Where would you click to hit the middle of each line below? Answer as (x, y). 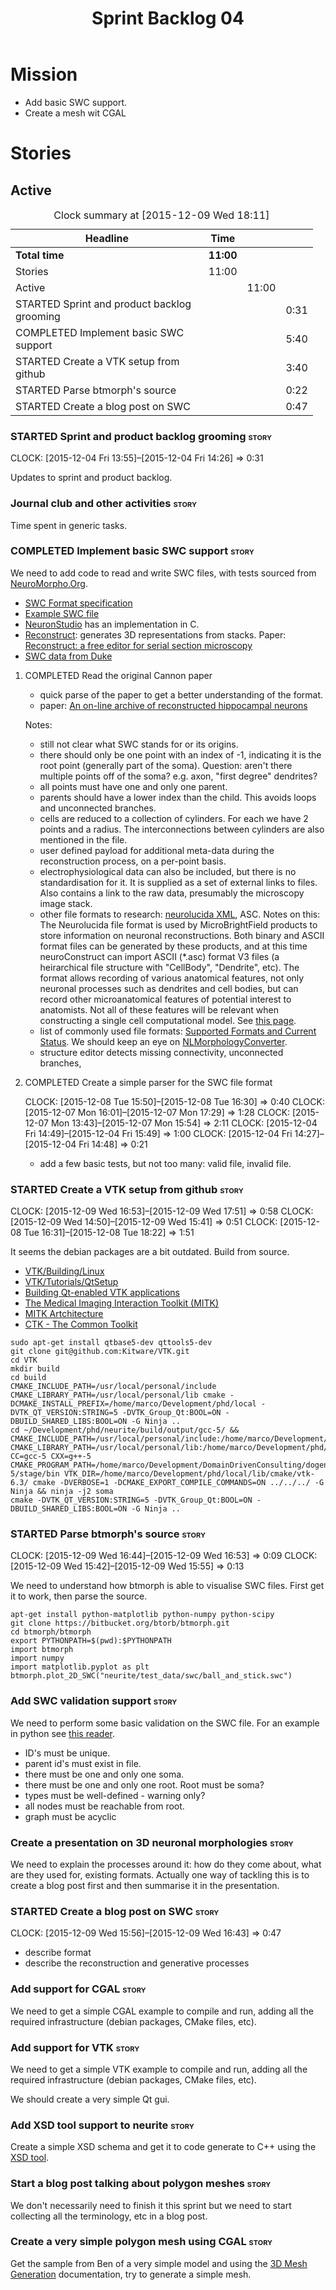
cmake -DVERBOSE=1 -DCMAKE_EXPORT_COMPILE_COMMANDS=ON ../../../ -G (178, 1483)
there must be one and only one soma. (104, 1774)
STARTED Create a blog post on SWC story (115, 1911)
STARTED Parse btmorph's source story (108, 1534)
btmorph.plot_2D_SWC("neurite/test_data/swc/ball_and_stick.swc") (151, 1676)
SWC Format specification (78, 603)
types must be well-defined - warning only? (115, 1795)
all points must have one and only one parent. (133, 786)
